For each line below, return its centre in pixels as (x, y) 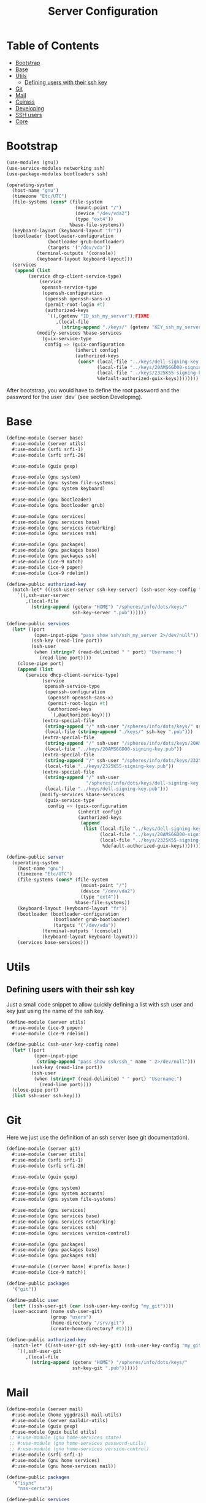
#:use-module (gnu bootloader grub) (59, 505)
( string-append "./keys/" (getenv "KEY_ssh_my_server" (132, 327)
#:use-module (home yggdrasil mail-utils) (67, 1415)
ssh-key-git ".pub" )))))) (105, 1368)
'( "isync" (24, 1483)
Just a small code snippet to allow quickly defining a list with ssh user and (100, 1004)
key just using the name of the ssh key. (55, 1011)
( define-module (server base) (45, 438)
